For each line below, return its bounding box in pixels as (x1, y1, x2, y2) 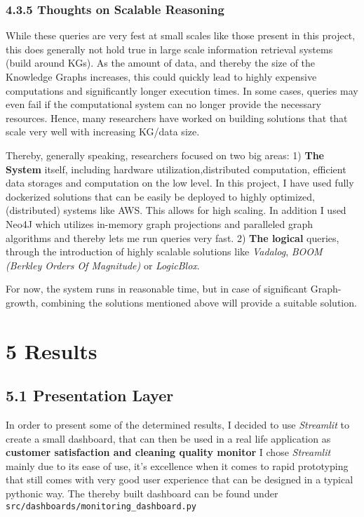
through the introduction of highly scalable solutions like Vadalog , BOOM (6, 244, 323, 259)
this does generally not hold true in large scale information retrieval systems (6, 41, 333, 56)
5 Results (6, 336, 97, 365)
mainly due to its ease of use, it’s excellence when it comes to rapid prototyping (6, 458, 349, 473)
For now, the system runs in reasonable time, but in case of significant (6, 281, 308, 296)
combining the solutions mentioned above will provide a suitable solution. (41, 295, 357, 309)
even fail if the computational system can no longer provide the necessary (6, 97, 321, 112)
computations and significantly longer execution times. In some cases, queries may (6, 83, 358, 98)
